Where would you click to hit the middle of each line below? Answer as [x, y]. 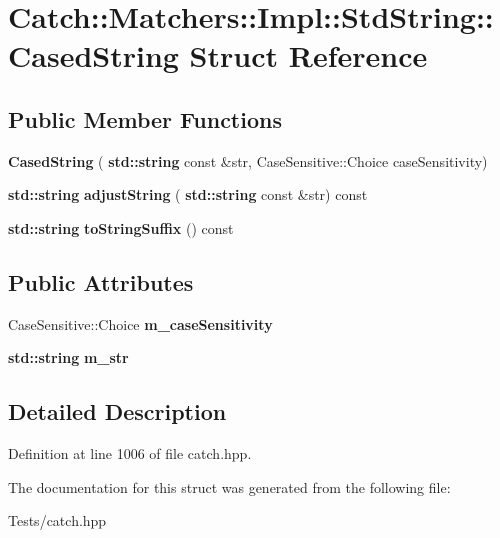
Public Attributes [101, 281]
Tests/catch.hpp [57, 520]
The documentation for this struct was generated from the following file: [229, 486]
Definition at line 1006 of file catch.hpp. [130, 453]
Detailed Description [117, 411]
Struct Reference [308, 55]
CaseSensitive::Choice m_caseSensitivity [140, 323]
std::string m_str [68, 357]
